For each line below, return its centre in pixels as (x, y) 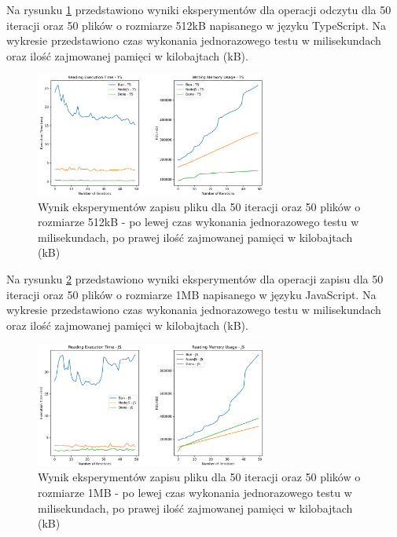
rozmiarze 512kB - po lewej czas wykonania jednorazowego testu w (198, 222)
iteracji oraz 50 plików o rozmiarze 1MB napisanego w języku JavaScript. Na (191, 294)
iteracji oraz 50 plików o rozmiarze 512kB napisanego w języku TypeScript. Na (197, 25)
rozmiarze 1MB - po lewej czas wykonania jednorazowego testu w (195, 493)
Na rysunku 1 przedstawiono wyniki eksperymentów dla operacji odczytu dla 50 (199, 9)
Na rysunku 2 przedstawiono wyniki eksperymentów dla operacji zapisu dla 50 (195, 279)
